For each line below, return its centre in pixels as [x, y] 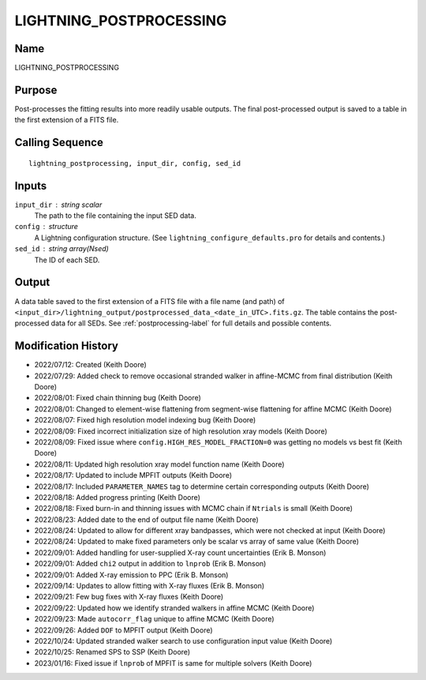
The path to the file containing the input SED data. [116, 216]
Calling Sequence [59, 143]
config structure [47, 227]
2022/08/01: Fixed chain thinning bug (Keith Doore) [118, 398]
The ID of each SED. [67, 260]
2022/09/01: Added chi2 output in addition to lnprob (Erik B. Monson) [150, 564]
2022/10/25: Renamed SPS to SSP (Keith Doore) [112, 652]
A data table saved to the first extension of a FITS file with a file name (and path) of [150, 301]
